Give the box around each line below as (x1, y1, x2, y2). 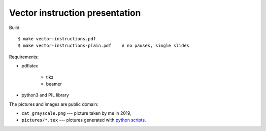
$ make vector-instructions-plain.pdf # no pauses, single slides (18, 43, 190, 49)
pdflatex (21, 63, 38, 69)
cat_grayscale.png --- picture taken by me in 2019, (21, 110, 132, 116)
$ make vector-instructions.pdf (18, 36, 96, 41)
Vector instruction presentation (9, 7, 141, 18)
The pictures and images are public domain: (9, 101, 99, 107)
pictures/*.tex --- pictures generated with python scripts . (21, 117, 146, 123)
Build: (9, 25, 21, 31)
